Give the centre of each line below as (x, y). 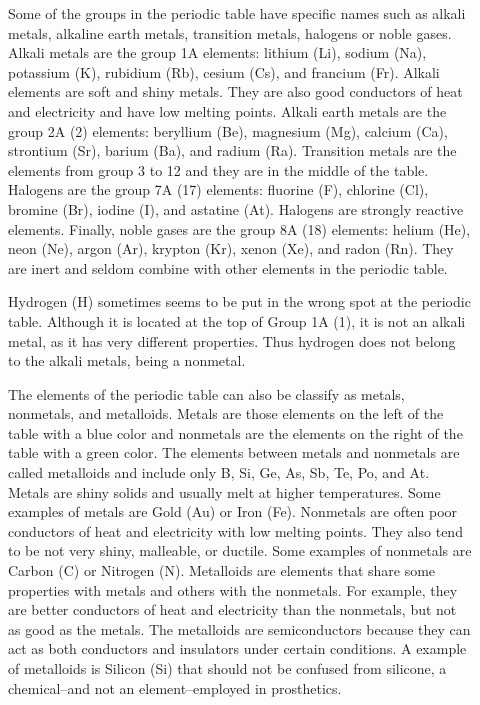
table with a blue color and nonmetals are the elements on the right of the (235, 432)
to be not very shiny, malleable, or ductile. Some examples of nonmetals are (240, 550)
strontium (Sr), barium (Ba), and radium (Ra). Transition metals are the (232, 150)
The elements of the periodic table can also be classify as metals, (206, 393)
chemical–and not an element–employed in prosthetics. (175, 687)
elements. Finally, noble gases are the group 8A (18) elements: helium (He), (239, 228)
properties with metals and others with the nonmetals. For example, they (233, 589)
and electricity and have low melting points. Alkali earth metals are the (227, 110)
